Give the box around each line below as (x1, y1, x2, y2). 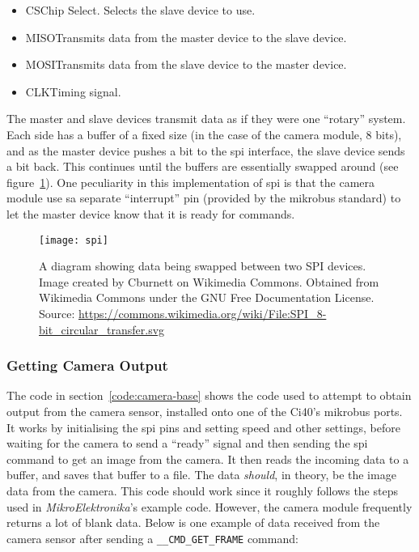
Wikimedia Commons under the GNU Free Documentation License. (39, 289, 375, 306)
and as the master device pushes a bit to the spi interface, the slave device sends (6, 142, 405, 159)
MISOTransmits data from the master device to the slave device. (25, 28, 347, 45)
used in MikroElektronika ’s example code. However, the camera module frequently (6, 498, 413, 515)
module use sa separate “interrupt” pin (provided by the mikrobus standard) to (6, 189, 401, 206)
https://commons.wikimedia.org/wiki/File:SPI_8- (78, 304, 327, 321)
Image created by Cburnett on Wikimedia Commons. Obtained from (39, 273, 379, 290)
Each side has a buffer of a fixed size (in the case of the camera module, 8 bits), (6, 125, 402, 142)
